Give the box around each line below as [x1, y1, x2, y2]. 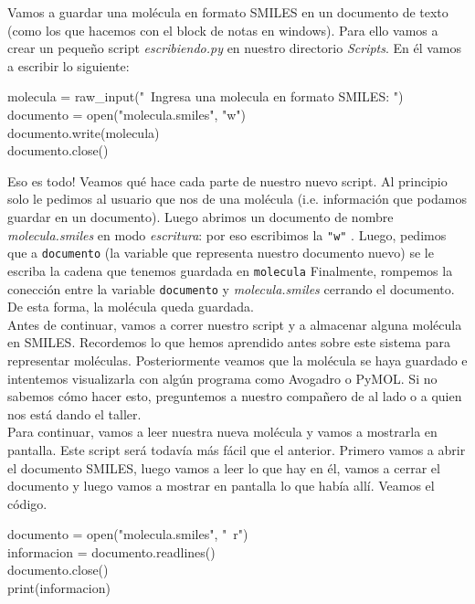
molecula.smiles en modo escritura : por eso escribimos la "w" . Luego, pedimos [7, 225, 447, 244]
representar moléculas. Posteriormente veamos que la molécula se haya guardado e [7, 350, 468, 369]
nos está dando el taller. [7, 404, 142, 423]
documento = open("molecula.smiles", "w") [7, 104, 247, 123]
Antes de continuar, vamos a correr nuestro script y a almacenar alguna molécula [7, 314, 462, 334]
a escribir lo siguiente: [7, 56, 130, 75]
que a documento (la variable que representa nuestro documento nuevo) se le [7, 243, 434, 262]
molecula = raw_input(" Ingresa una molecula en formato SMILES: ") [7, 87, 404, 106]
